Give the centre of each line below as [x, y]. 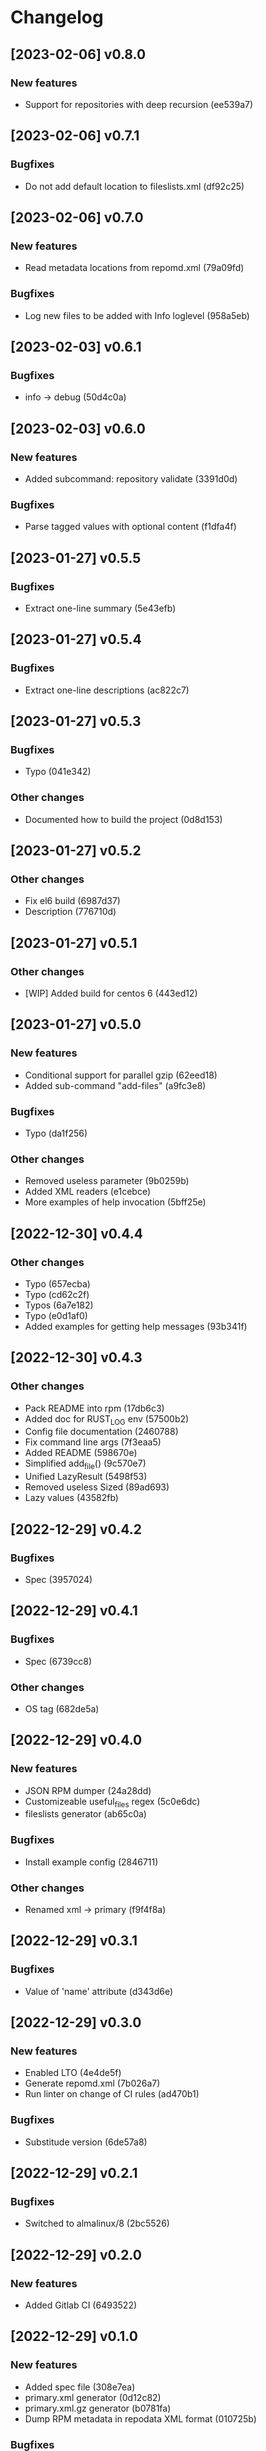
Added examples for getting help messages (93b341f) [136, 1326]
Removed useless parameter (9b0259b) [107, 1181]
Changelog [57, 17]
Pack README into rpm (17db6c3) [94, 1408]
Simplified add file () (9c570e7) [85, 1464]
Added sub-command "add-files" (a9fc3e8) [115, 1085]
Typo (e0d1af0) [56, 1315]
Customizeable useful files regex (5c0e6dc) [112, 1802]
